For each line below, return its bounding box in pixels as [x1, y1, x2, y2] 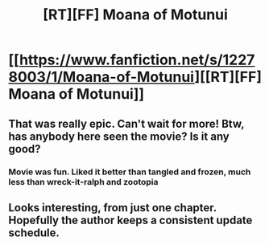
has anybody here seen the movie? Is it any [8, 129, 230, 143]
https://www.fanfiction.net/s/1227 [19, 51, 255, 69]
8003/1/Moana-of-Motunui [8, 68, 195, 86]
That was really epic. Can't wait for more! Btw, [8, 116, 245, 130]
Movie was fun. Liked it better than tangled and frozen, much [8, 166, 251, 178]
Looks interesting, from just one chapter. [8, 201, 217, 214]
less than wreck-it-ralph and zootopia [8, 176, 159, 187]
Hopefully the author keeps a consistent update [8, 213, 253, 227]
